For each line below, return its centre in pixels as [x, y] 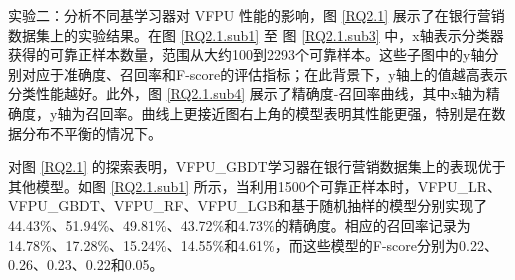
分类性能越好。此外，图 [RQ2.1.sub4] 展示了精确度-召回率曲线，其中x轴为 [247, 93]
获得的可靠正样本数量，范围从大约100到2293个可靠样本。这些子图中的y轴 [246, 54]
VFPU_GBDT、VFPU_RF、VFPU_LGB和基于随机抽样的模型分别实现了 [248, 205]
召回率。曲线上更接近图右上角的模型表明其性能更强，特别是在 [288, 112]
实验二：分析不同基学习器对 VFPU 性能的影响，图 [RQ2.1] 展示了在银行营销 [256, 15]
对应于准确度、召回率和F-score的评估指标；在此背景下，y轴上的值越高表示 [264, 73]
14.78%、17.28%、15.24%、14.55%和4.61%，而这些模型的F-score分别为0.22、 [253, 244]
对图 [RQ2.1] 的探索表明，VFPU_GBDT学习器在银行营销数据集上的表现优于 [257, 166]
